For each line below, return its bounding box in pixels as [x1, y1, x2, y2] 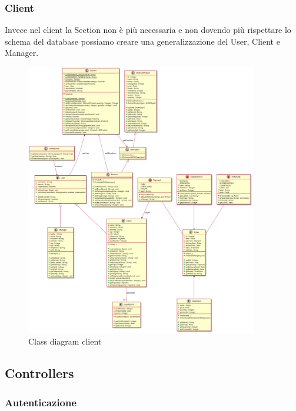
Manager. [5, 46, 39, 59]
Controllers [5, 364, 74, 382]
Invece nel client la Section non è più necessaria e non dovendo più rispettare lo [5, 24, 291, 36]
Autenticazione [5, 395, 77, 409]
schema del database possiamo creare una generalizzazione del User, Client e [5, 35, 280, 47]
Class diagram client [28, 335, 102, 347]
